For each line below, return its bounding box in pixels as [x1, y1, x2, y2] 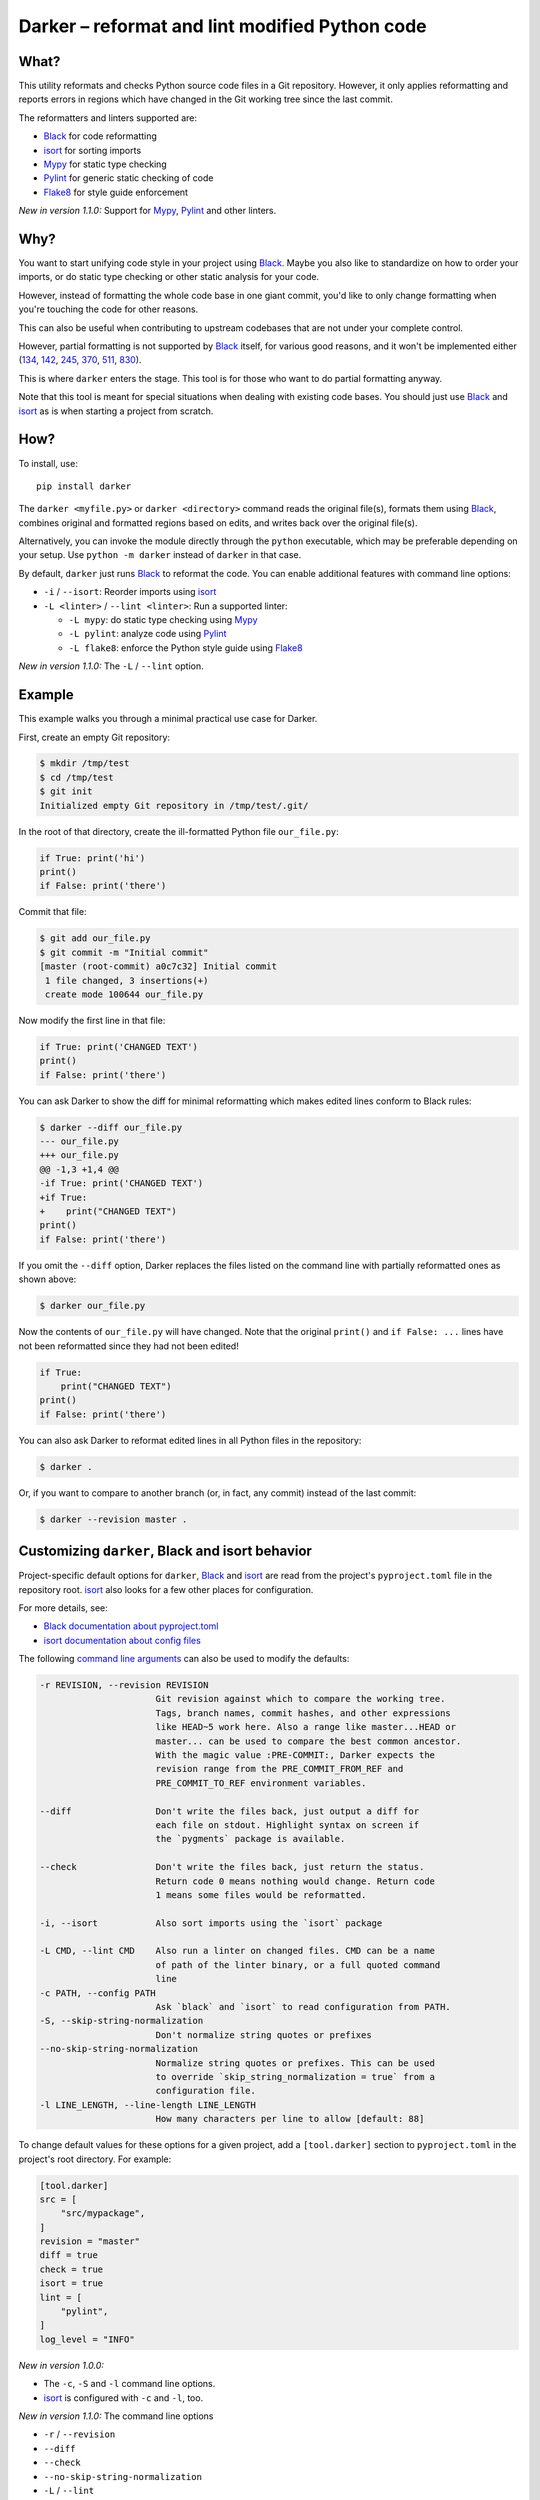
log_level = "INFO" [39, 2333, 135, 2345]
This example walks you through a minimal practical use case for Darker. [18, 713, 318, 725]
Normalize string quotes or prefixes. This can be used [155, 2057, 435, 2069]
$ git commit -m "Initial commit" [39, 946, 209, 958]
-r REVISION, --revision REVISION [39, 1680, 209, 1691]
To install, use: [18, 457, 79, 469]
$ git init [39, 786, 93, 797]
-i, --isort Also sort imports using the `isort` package [39, 1917, 383, 1929]
